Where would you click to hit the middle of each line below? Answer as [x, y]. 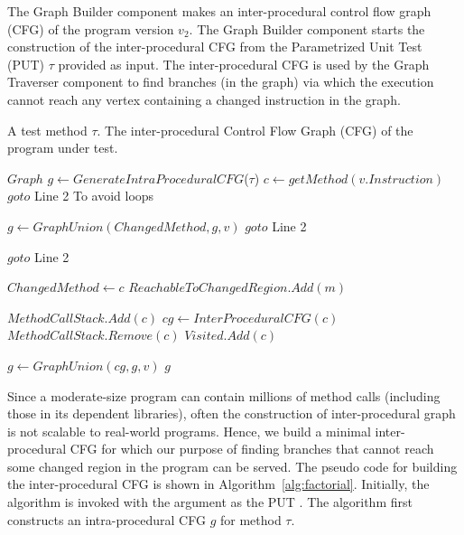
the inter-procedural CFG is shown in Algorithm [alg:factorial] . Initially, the [218, 484]
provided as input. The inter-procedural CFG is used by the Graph [244, 64]
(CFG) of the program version [91, 28]
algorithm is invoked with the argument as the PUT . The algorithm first [210, 502]
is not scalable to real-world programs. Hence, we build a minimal [189, 431]
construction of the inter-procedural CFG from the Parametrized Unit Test [215, 47]
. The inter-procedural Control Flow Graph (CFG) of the [255, 130]
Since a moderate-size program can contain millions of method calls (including [224, 395]
